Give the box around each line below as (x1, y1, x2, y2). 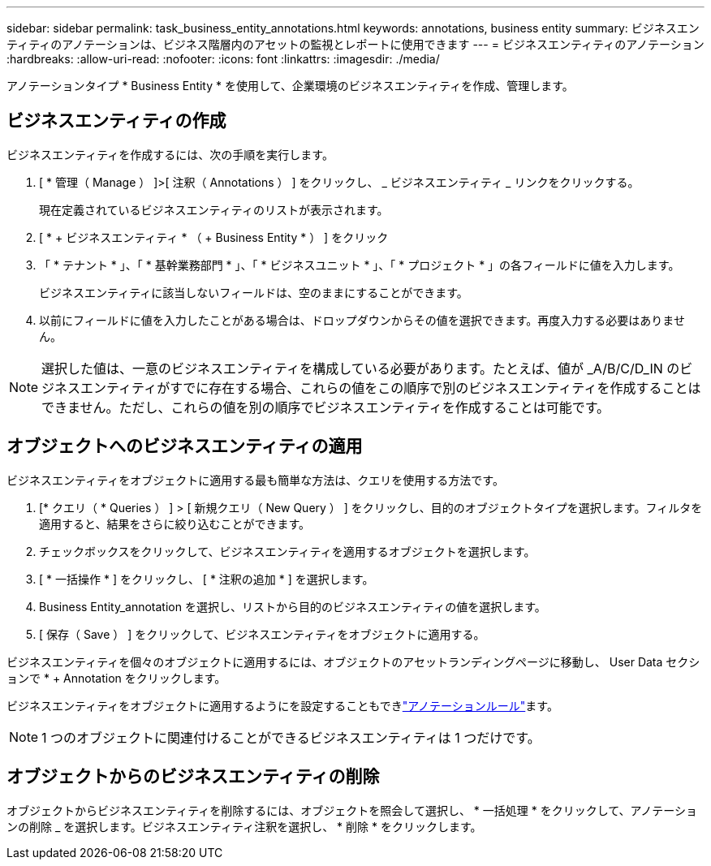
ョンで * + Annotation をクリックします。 (6, 670, 226, 685)
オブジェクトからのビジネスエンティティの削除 (6, 766, 380, 787)
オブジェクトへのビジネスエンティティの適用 (6, 436, 363, 457)
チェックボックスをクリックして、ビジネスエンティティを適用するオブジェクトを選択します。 (39, 544, 536, 558)
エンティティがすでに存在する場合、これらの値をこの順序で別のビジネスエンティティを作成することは (80, 379, 701, 396)
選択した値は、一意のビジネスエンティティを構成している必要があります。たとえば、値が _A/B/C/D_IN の (41, 360, 680, 377)
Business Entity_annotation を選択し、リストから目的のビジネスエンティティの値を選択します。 (39, 599, 546, 614)
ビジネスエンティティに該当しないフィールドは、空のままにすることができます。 (39, 285, 468, 299)
